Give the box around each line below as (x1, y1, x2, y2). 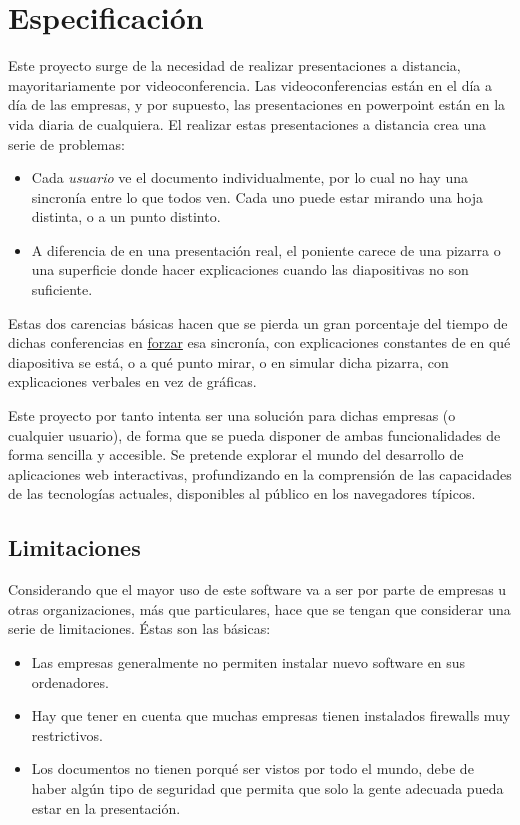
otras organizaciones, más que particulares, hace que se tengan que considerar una (8, 598, 511, 619)
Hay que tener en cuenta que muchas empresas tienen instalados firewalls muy (31, 705, 511, 726)
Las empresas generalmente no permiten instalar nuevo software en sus (31, 651, 466, 672)
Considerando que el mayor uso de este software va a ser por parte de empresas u (8, 579, 507, 600)
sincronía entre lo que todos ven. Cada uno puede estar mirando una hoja (31, 186, 483, 207)
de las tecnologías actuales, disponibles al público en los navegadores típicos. (8, 483, 476, 504)
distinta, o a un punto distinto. (31, 206, 221, 227)
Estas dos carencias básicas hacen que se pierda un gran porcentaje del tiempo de (8, 312, 508, 333)
